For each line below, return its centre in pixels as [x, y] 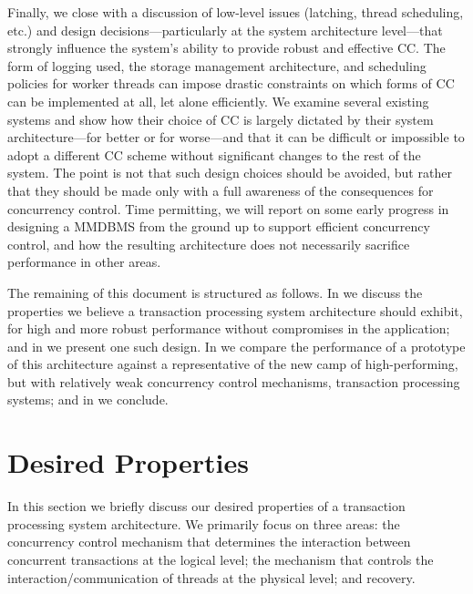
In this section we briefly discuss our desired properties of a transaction [206, 506]
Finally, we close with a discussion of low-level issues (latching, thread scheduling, [236, 12]
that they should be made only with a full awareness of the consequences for [221, 190]
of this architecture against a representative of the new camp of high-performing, [233, 364]
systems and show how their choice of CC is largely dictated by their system [221, 119]
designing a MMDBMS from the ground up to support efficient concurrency [219, 226]
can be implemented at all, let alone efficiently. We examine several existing [218, 101]
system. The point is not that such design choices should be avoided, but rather [230, 173]
